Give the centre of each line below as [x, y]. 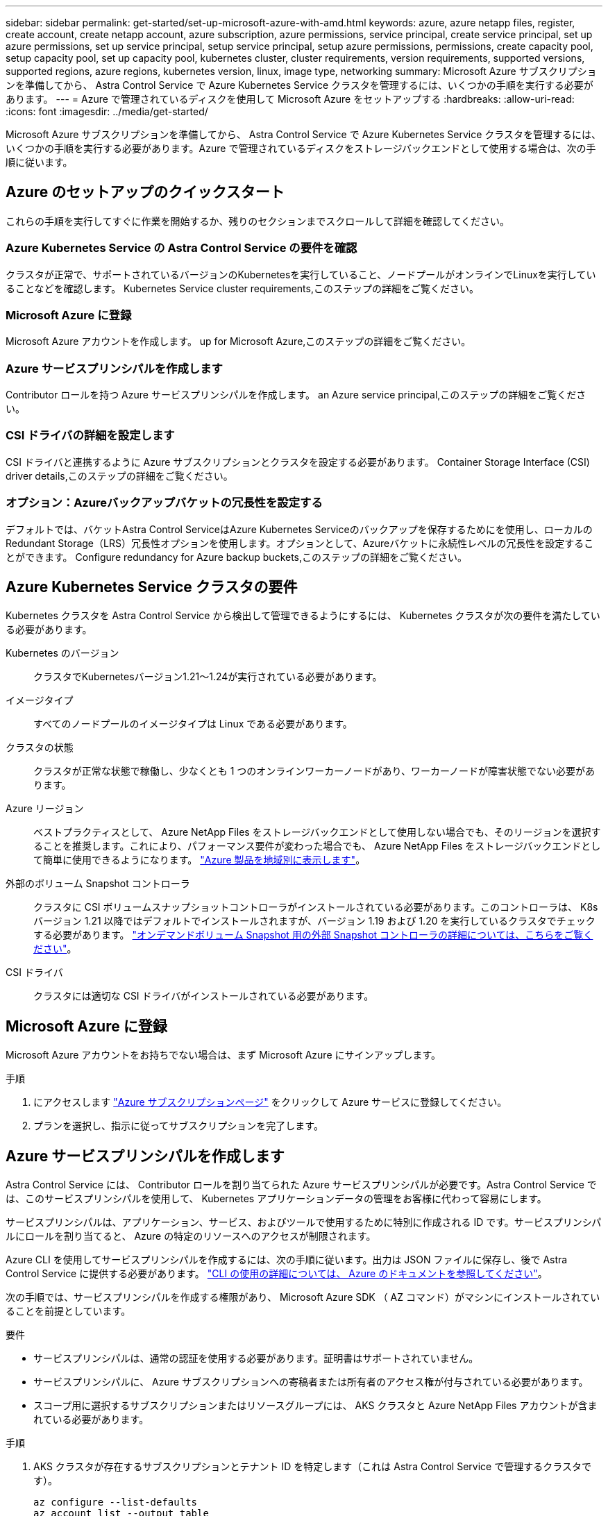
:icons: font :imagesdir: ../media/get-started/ [107, 111]
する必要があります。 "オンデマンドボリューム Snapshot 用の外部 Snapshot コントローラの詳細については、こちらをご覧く [313, 935]
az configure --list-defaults [116, 1502]
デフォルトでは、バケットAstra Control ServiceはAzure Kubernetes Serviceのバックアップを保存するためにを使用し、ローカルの [299, 529]
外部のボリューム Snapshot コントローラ [98, 884]
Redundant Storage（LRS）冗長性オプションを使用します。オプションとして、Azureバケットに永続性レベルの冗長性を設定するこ [300, 543]
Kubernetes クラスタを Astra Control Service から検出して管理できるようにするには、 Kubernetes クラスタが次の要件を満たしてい [303, 616]
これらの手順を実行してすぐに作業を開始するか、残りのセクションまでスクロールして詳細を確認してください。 [258, 221]
